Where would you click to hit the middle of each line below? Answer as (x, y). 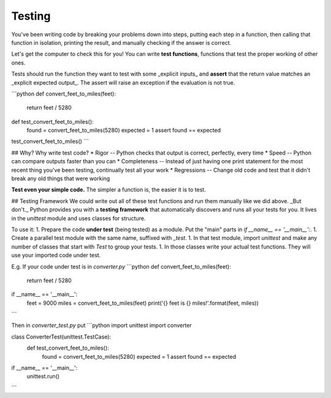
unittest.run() (43, 377)
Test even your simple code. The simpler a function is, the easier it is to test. (109, 189)
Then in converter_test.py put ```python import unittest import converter (102, 326)
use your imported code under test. (56, 255)
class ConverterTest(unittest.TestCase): (61, 337)
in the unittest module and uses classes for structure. (78, 218)
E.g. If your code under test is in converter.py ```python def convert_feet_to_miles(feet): (121, 266)
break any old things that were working (61, 178)
